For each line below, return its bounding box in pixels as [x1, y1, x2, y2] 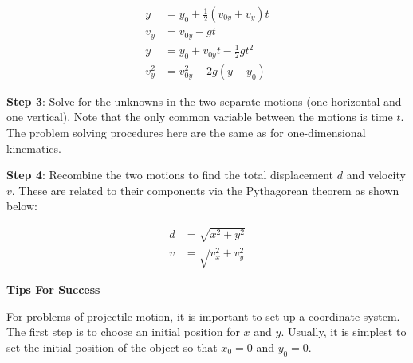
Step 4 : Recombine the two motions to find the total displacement [6, 166, 334, 183]
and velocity [346, 166, 406, 183]
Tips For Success [6, 281, 100, 298]
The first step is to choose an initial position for [6, 323, 240, 340]
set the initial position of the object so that [6, 338, 218, 355]
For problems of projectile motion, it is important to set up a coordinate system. [6, 307, 400, 324]
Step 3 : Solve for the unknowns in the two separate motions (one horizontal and [6, 92, 402, 109]
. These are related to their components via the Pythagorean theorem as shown [11, 181, 399, 198]
